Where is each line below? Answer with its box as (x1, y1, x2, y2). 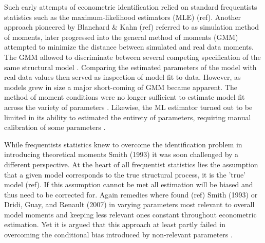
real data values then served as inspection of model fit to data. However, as (4, 72, 241, 82)
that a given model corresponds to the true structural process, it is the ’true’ (4, 169, 246, 180)
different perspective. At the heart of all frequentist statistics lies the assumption (4, 159, 258, 169)
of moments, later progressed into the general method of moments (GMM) (4, 31, 238, 42)
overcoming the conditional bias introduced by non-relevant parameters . (4, 229, 233, 240)
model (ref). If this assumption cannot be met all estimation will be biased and (4, 179, 253, 190)
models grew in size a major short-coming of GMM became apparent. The (4, 81, 237, 92)
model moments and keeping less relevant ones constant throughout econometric (4, 209, 257, 219)
